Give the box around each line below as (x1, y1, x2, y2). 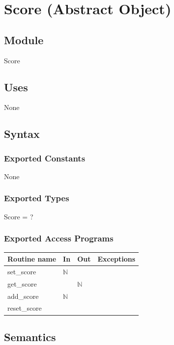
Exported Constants (4, 152, 86, 164)
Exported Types (4, 192, 69, 204)
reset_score (7, 303, 42, 313)
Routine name (7, 254, 57, 264)
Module (4, 32, 44, 47)
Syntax (4, 126, 40, 141)
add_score (7, 291, 39, 301)
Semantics (4, 329, 56, 344)
